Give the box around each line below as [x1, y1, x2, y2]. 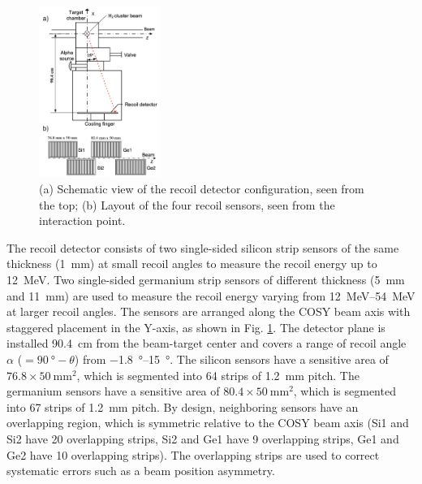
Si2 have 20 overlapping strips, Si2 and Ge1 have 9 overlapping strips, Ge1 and [6, 430, 399, 447]
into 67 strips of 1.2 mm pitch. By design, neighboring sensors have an [6, 398, 359, 415]
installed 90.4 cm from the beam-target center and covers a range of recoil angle [6, 335, 407, 352]
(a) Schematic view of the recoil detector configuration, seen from [39, 180, 364, 197]
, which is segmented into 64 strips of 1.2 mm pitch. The [76, 366, 360, 383]
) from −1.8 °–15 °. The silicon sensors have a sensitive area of [74, 350, 389, 367]
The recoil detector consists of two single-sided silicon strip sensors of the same [6, 239, 399, 256]
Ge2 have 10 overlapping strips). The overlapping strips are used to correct [6, 446, 380, 463]
